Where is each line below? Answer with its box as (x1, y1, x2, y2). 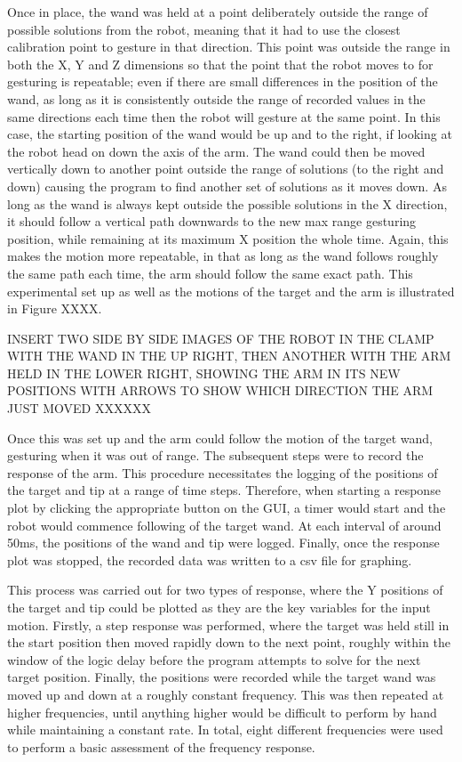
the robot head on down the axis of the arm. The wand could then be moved (7, 142, 426, 160)
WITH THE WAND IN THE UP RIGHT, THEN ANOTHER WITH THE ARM (7, 346, 451, 365)
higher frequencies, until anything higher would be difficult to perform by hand (7, 702, 437, 721)
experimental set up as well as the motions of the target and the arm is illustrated (7, 281, 455, 300)
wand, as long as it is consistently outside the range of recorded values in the (7, 89, 426, 108)
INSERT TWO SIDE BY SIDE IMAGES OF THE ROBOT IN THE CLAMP (7, 328, 434, 347)
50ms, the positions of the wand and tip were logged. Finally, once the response (7, 533, 440, 552)
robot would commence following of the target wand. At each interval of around (7, 515, 442, 534)
